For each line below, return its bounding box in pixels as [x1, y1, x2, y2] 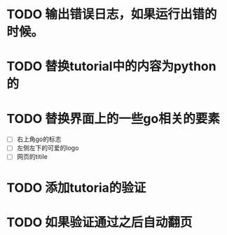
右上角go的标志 [16, 135, 62, 143]
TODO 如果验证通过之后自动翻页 [6, 214, 193, 230]
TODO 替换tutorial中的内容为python [6, 59, 216, 74]
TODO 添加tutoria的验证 [6, 180, 146, 196]
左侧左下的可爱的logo [16, 144, 79, 152]
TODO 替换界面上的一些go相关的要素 [6, 111, 220, 127]
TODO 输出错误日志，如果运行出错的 [6, 6, 217, 22]
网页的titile [16, 152, 48, 161]
